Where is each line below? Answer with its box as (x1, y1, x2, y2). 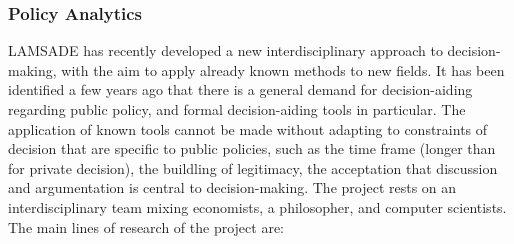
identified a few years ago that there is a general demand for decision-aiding (8, 79, 473, 100)
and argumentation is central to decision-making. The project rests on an (8, 177, 457, 198)
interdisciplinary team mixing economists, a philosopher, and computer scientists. (8, 196, 507, 217)
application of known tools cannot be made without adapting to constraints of (8, 118, 488, 139)
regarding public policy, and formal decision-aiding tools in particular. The (8, 99, 466, 119)
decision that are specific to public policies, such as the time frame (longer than (8, 138, 496, 159)
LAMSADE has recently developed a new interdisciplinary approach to (8, 40, 443, 61)
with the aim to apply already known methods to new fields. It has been (61, 59, 505, 80)
